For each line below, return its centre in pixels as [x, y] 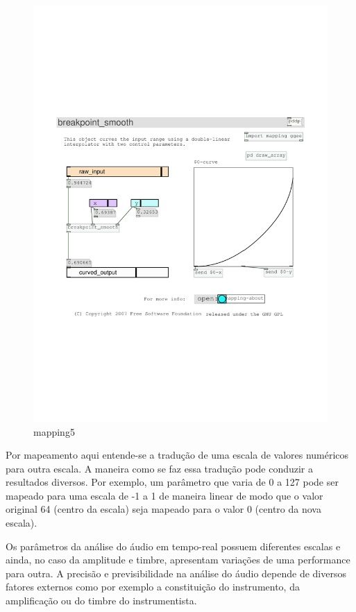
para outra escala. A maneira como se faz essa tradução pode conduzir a [160, 468]
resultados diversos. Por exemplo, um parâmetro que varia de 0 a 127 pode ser [172, 482]
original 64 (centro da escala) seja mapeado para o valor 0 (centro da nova [163, 509]
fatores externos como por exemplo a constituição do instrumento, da [153, 587]
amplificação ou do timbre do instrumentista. [101, 601]
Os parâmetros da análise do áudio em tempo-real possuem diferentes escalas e [173, 546]
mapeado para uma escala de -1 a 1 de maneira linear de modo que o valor [164, 495]
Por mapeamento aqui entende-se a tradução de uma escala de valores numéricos [177, 455]
